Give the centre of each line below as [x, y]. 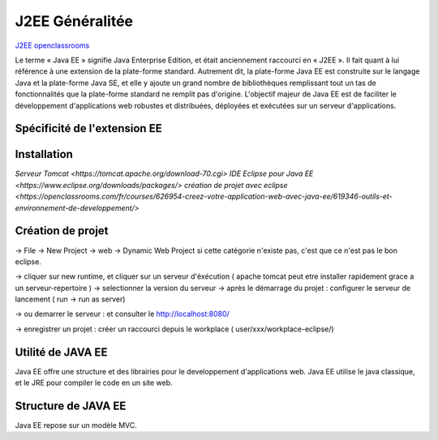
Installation [44, 154]
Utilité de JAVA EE [61, 352]
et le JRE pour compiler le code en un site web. [94, 383]
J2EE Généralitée [74, 21]
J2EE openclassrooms [52, 45]
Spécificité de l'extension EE [88, 128]
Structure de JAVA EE [71, 406]
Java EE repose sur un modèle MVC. [76, 425]
